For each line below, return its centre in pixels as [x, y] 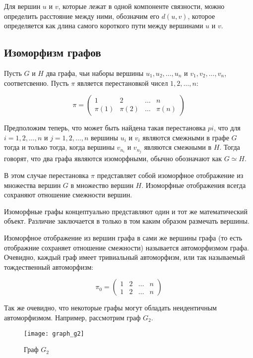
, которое [201, 16]
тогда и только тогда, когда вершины [59, 147]
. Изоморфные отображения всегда [194, 185]
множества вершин [32, 185]
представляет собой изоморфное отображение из [170, 175]
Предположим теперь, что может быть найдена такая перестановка [105, 128]
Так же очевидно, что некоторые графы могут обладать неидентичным [110, 308]
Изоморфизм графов [53, 52]
